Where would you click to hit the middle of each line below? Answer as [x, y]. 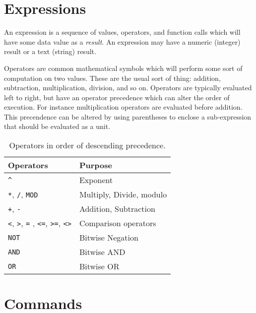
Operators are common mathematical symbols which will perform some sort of [123, 68]
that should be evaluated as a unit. [57, 126]
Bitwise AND [102, 252]
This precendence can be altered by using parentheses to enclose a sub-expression [128, 116]
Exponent [96, 180]
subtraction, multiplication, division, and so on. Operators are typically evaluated [128, 88]
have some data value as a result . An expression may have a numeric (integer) [122, 41]
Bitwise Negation [109, 238]
